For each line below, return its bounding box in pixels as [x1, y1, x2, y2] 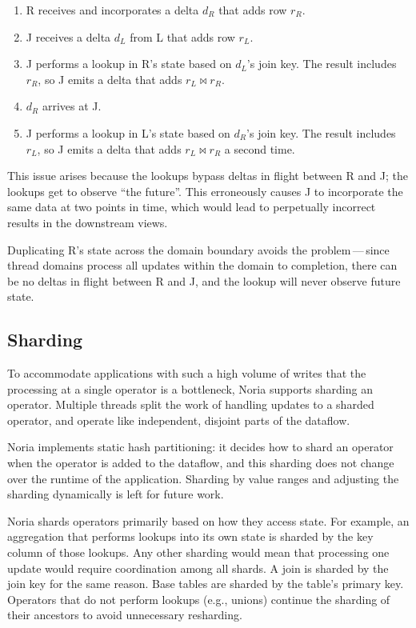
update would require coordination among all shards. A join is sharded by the [7, 559, 389, 576]
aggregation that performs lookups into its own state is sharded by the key [7, 528, 374, 545]
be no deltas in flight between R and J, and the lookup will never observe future [7, 272, 401, 289]
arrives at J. [42, 98, 102, 114]
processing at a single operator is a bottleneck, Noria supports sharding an [7, 380, 373, 397]
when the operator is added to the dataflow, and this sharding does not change [7, 454, 394, 471]
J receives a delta [26, 28, 111, 45]
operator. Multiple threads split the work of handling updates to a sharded [7, 396, 374, 413]
